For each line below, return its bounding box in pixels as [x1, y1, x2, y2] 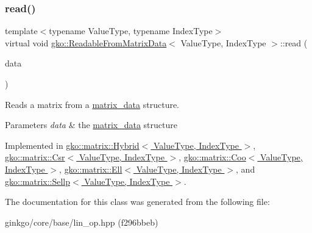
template [5, 24, 38, 37]
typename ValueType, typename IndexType [49, 24, 213, 37]
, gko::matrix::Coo [179, 151, 246, 163]
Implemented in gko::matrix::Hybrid [5, 138, 140, 151]
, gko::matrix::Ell [59, 162, 122, 175]
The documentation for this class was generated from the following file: [5, 195, 270, 208]
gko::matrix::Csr [5, 151, 65, 163]
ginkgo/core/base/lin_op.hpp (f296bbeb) [5, 215, 158, 228]
